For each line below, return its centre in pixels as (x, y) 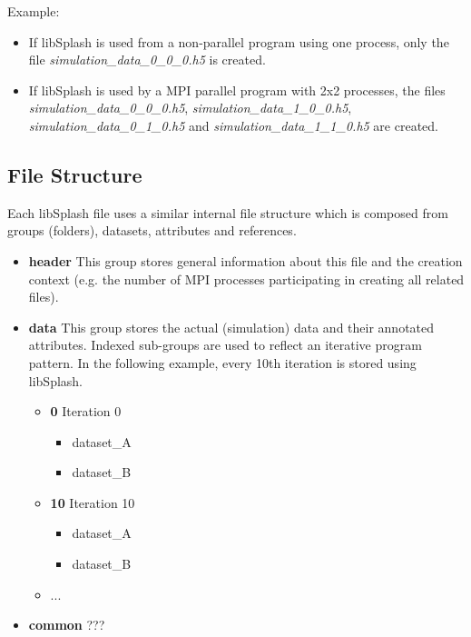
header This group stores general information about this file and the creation (245, 260)
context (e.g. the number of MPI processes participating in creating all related (246, 279)
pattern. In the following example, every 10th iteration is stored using (222, 362)
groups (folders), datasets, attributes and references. (152, 230)
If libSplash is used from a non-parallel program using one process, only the (239, 41)
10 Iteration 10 (93, 502)
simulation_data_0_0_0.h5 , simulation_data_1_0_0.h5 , (190, 108)
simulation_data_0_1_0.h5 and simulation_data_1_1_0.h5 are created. (233, 125)
